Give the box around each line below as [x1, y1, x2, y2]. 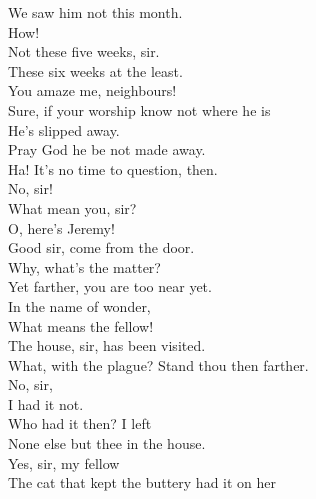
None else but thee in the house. [8, 433, 206, 454]
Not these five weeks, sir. [8, 41, 160, 62]
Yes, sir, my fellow [8, 452, 120, 473]
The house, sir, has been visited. [8, 335, 206, 356]
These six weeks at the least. [8, 60, 183, 81]
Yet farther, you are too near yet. [8, 276, 212, 297]
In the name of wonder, [8, 295, 151, 316]
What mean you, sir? [8, 197, 137, 218]
